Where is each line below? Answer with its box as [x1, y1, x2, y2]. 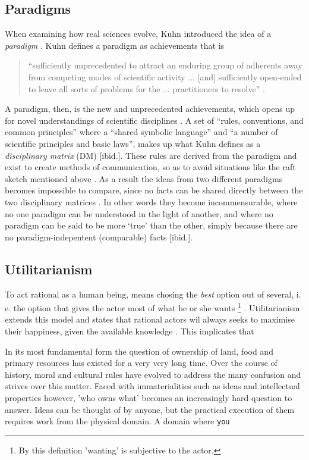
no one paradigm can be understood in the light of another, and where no [5, 207, 273, 220]
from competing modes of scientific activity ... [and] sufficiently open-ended [28, 70, 302, 83]
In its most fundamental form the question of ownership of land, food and [5, 345, 273, 357]
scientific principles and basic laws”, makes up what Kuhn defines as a [5, 137, 261, 149]
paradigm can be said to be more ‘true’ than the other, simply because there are [5, 219, 298, 231]
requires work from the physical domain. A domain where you [5, 415, 230, 427]
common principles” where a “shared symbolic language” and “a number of [5, 126, 278, 138]
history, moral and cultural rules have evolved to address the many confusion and [5, 368, 301, 380]
